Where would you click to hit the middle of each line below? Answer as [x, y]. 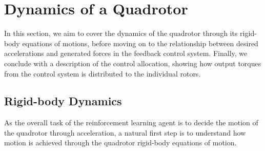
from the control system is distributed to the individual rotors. [103, 73]
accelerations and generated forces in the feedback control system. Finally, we [126, 53]
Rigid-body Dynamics [63, 101]
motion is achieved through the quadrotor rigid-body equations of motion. [120, 143]
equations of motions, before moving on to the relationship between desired [140, 43]
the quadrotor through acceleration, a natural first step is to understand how [125, 132]
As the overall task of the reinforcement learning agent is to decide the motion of [131, 122]
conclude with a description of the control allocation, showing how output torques [133, 63]
